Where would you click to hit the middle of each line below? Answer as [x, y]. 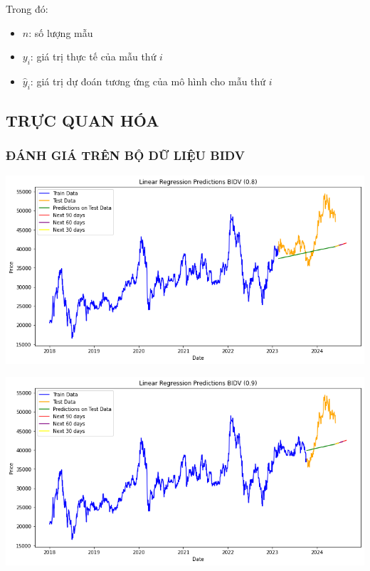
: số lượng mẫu [61, 32]
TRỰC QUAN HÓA [83, 121]
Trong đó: [27, 9]
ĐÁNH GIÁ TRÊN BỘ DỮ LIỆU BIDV [125, 155]
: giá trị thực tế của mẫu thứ [93, 57]
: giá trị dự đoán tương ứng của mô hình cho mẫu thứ [148, 81]
